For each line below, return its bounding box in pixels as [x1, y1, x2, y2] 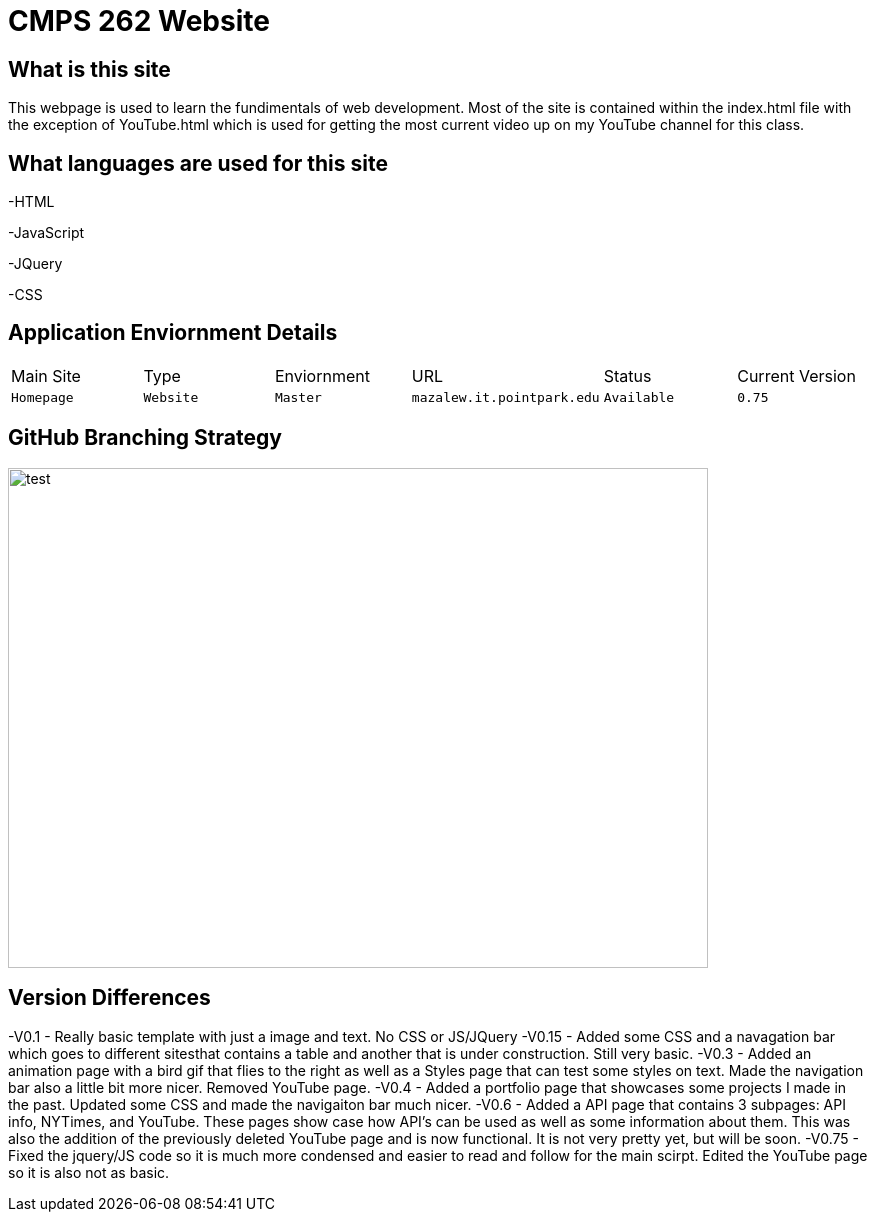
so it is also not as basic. [8, 1163, 170, 1181]
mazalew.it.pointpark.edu [411, 389, 600, 405]
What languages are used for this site [8, 150, 388, 176]
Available [603, 389, 675, 405]
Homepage [11, 389, 74, 405]
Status [603, 365, 652, 386]
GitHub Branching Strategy [8, 425, 282, 451]
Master [274, 389, 322, 405]
